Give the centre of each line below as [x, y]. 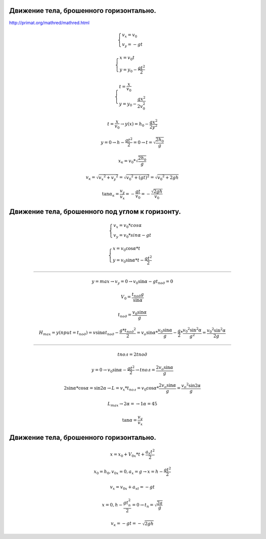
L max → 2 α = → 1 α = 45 [133, 404]
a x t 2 [150, 452]
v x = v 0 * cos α [128, 226]
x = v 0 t [127, 58]
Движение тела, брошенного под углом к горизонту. [95, 211]
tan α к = [110, 195]
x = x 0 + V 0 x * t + [127, 455]
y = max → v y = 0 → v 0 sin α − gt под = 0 [133, 282]
